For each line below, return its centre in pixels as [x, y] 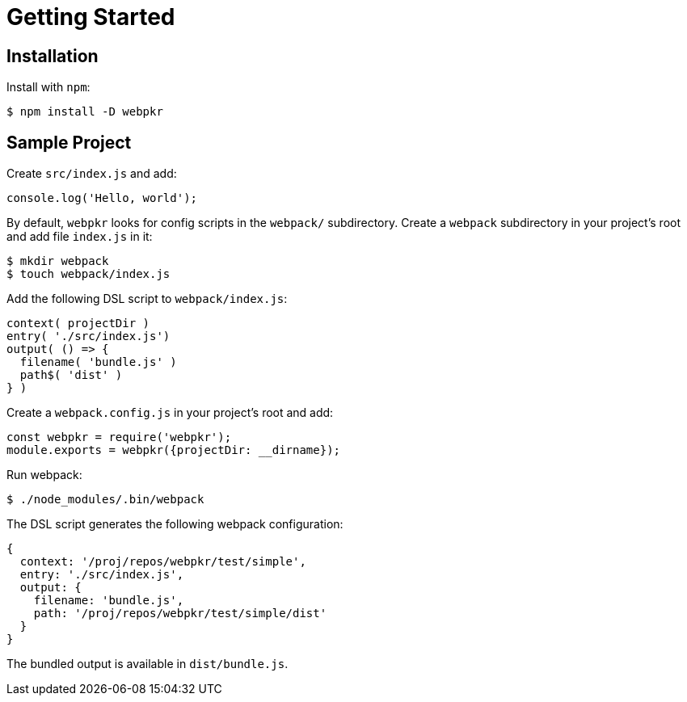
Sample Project [69, 142]
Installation [53, 56]
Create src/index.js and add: [92, 174]
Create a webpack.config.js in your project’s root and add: [170, 413]
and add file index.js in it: [80, 237]
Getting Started [91, 17]
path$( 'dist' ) [71, 375]
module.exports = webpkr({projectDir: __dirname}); [174, 450]
